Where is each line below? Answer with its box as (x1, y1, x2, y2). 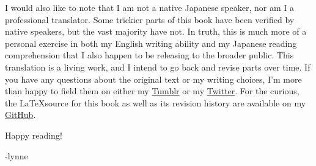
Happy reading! (5, 128, 62, 141)
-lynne (5, 149, 28, 162)
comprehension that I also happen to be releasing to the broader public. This (5, 49, 294, 61)
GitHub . (5, 108, 36, 121)
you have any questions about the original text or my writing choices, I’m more (5, 72, 302, 85)
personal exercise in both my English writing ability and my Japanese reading (5, 36, 297, 49)
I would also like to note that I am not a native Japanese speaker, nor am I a (5, 1, 294, 13)
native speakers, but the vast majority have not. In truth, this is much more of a (5, 25, 307, 38)
